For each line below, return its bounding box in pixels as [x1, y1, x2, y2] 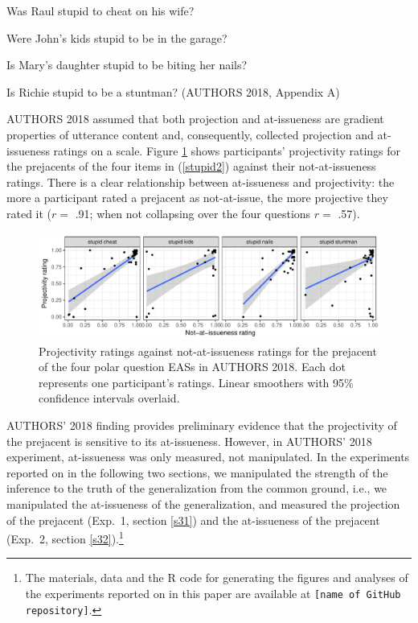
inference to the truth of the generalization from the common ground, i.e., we [6, 480, 387, 497]
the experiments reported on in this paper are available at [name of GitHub [25, 585, 401, 601]
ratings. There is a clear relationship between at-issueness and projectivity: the [6, 173, 395, 190]
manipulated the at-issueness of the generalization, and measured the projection [6, 495, 400, 512]
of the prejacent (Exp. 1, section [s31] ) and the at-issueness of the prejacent [6, 511, 380, 528]
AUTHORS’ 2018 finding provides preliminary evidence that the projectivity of [6, 417, 397, 433]
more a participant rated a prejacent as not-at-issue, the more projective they [6, 189, 388, 206]
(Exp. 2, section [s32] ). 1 [6, 528, 124, 547]
